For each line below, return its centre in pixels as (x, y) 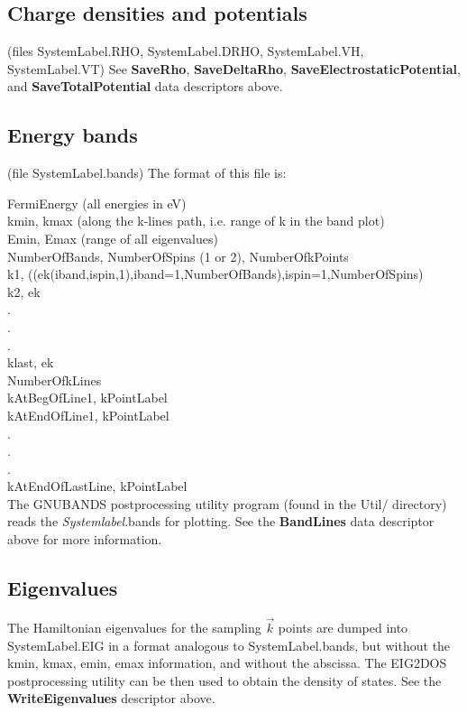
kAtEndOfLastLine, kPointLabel (97, 486)
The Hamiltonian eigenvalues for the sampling (134, 628)
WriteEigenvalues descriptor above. (111, 698)
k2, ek (24, 291)
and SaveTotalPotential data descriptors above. (145, 86)
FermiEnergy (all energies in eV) (97, 203)
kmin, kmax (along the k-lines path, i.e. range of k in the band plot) (196, 221)
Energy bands (73, 135)
